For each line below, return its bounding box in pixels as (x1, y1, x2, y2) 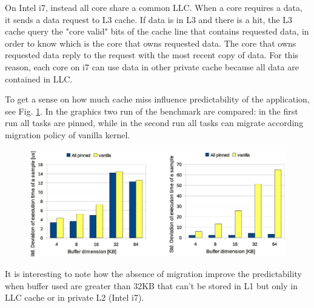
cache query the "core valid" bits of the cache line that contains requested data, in (5, 25, 309, 38)
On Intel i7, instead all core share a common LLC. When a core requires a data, (5, 1, 302, 13)
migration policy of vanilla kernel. (5, 128, 130, 141)
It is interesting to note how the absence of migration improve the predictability (5, 267, 302, 280)
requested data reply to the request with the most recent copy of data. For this (5, 49, 299, 61)
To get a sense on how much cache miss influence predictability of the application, (5, 93, 310, 105)
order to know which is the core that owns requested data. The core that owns (5, 36, 296, 49)
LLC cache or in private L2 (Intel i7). (5, 291, 144, 304)
